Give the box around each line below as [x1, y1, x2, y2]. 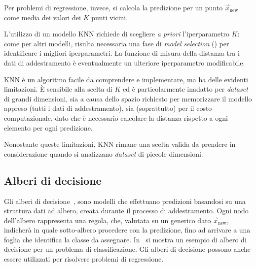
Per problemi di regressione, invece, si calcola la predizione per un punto [4, 2, 223, 12]
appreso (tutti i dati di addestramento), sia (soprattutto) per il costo [4, 103, 212, 113]
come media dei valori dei [4, 12, 81, 22]
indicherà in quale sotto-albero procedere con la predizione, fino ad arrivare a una [4, 225, 251, 235]
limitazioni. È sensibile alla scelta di [4, 84, 112, 94]
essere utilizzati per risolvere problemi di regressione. [4, 254, 164, 264]
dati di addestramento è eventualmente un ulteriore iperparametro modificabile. [4, 57, 245, 67]
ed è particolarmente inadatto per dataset [122, 84, 248, 94]
